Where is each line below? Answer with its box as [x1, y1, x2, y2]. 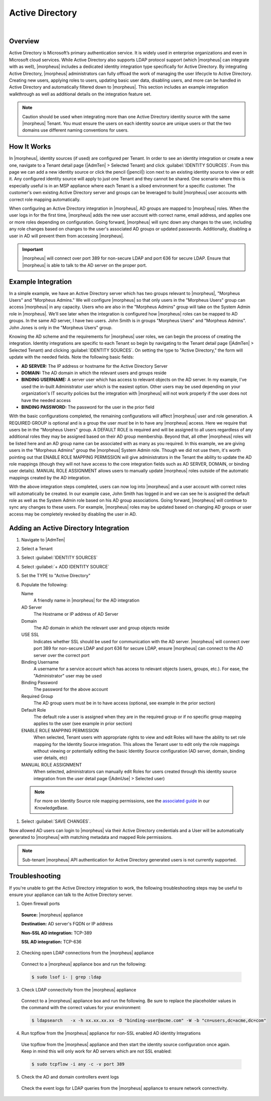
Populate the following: [21, 582, 68, 587]
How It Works [9, 142, 51, 151]
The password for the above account [33, 686, 108, 692]
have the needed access [21, 397, 71, 403]
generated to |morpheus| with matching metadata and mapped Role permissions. [9, 834, 173, 840]
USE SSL [21, 631, 39, 638]
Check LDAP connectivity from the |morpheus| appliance [21, 987, 136, 992]
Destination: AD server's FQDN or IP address [21, 921, 113, 927]
